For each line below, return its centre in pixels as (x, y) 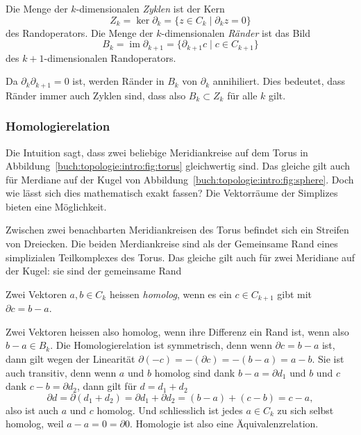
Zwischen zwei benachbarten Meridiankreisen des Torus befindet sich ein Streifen (177, 230)
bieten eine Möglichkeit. (56, 206)
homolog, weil (35, 424)
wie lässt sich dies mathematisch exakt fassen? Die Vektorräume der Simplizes (172, 193)
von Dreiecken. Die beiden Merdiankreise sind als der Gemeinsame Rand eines (172, 244)
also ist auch (32, 410)
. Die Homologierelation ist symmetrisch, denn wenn (161, 345)
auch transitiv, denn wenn (61, 372)
